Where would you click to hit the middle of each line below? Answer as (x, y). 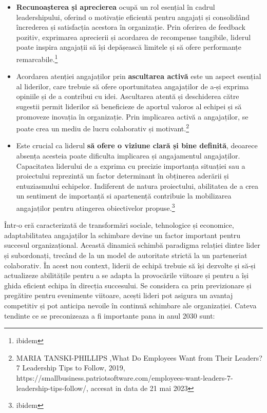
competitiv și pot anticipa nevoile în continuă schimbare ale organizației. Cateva (130, 305)
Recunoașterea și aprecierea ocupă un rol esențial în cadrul (116, 7)
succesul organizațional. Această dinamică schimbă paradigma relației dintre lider (132, 245)
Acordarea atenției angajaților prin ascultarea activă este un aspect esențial (139, 76)
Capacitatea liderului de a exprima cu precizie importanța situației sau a (131, 165)
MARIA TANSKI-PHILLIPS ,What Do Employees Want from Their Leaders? (139, 357)
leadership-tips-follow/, (52, 388)
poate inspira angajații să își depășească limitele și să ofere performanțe (129, 47)
